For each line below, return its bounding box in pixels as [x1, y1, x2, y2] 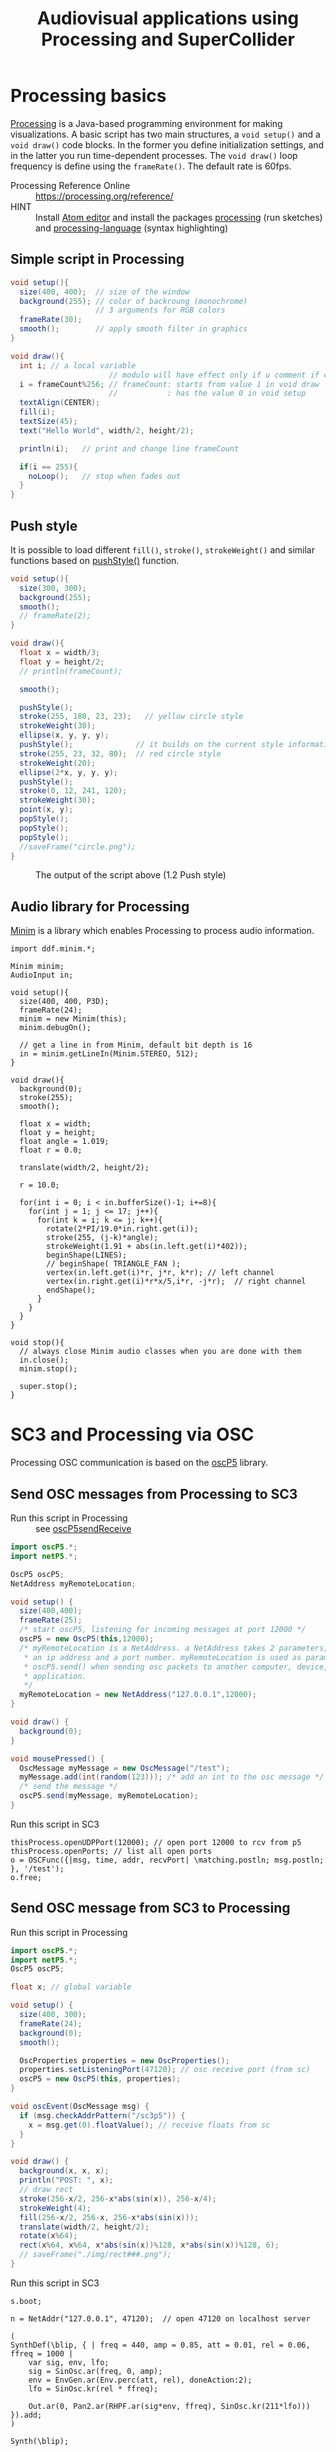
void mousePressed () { [10, 1753, 105, 1764]
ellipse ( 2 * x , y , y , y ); [19, 767, 118, 777]
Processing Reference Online [10, 179, 131, 191]
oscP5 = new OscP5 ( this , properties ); [19, 2074, 182, 2084]
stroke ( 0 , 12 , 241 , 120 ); [19, 786, 128, 796]
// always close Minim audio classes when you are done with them [19, 1347, 302, 1357]
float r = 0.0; [19, 1145, 83, 1156]
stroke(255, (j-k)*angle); [46, 1233, 159, 1243]
